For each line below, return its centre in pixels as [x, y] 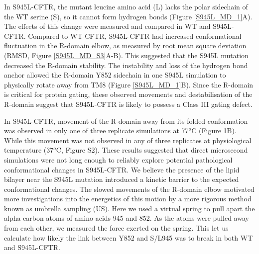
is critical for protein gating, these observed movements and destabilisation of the [128, 94]
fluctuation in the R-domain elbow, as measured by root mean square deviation [125, 45]
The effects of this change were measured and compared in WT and [107, 26]
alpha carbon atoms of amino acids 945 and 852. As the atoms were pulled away [127, 218]
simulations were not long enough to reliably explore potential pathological [118, 159]
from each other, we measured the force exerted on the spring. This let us [116, 228]
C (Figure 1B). [214, 130]
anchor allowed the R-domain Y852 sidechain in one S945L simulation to [115, 75]
